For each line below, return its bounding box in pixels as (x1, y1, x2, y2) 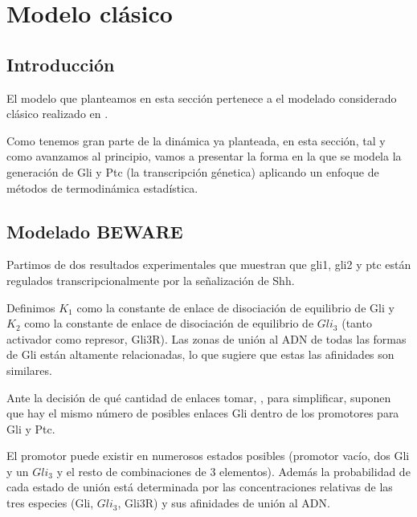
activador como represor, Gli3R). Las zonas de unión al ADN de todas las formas (6, 330, 407, 347)
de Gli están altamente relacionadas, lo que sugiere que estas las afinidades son (6, 346, 395, 363)
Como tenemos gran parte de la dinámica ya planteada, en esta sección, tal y (6, 132, 386, 149)
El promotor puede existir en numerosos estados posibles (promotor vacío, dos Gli (6, 447, 410, 464)
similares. (6, 361, 52, 378)
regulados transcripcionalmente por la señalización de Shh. (6, 271, 295, 288)
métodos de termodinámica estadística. (6, 179, 198, 196)
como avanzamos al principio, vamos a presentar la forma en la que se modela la (6, 148, 402, 165)
